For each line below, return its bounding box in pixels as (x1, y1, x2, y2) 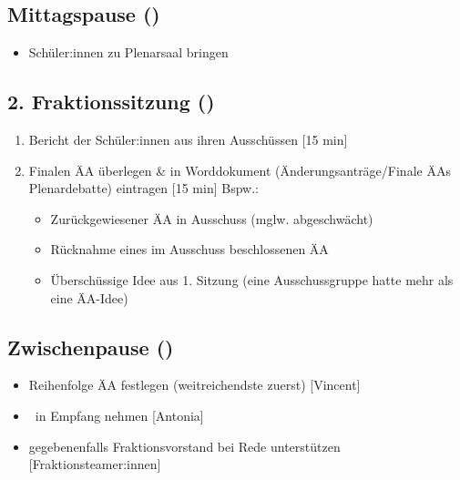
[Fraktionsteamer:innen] (28, 454, 161, 474)
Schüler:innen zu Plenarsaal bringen (28, 43, 229, 62)
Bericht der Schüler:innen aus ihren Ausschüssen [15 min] (28, 130, 348, 148)
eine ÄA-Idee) (50, 288, 128, 307)
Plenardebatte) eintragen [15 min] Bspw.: (28, 179, 259, 198)
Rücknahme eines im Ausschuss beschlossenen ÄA (50, 240, 329, 259)
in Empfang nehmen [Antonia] (35, 405, 204, 424)
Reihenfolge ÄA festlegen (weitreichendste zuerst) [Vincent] (28, 375, 361, 394)
